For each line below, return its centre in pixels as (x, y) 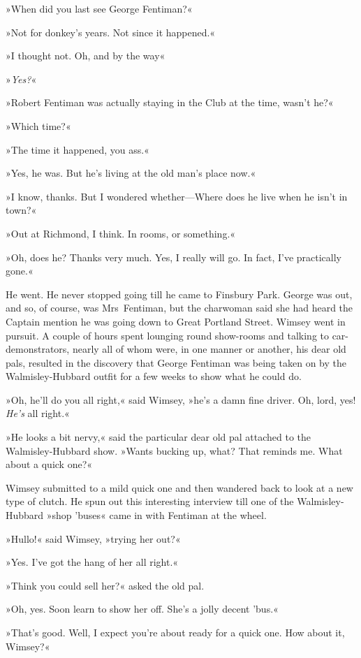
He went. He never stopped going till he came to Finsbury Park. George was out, (179, 294)
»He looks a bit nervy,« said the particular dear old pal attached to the (159, 437)
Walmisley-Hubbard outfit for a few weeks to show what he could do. (154, 376)
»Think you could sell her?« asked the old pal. (105, 585)
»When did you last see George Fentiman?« (99, 8)
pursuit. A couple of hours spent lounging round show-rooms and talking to (167, 335)
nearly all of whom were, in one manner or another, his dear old (209, 349)
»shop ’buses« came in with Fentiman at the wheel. (156, 515)
